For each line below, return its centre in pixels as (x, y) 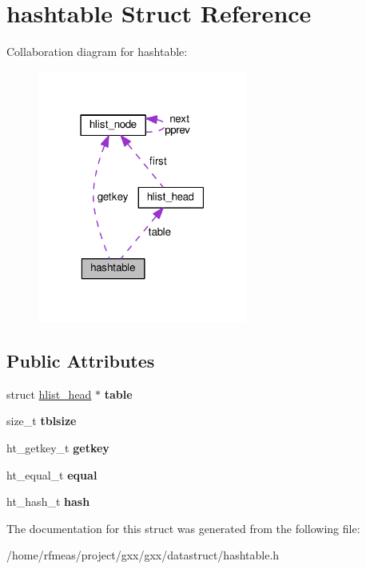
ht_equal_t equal (52, 474)
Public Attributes (81, 360)
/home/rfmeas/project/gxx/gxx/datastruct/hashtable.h (143, 555)
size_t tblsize (42, 421)
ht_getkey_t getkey (58, 447)
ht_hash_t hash (48, 501)
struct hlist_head (49, 394)
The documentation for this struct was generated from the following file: (183, 528)
